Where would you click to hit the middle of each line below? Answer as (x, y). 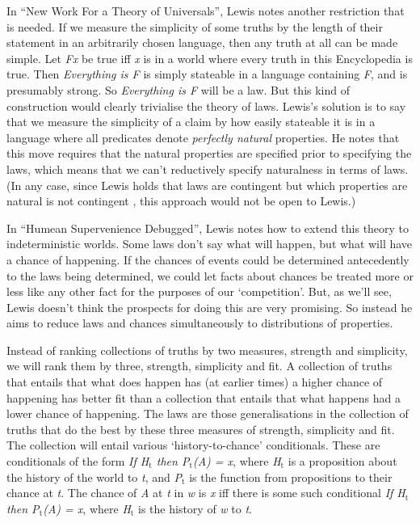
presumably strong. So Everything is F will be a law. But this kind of (178, 89)
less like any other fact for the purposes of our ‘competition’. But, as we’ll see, (199, 291)
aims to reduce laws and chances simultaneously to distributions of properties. (200, 323)
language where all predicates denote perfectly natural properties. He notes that (203, 137)
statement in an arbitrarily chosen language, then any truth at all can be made (202, 42)
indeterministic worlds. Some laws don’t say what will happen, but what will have (210, 244)
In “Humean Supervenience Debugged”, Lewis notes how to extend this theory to (208, 228)
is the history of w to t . (195, 508)
